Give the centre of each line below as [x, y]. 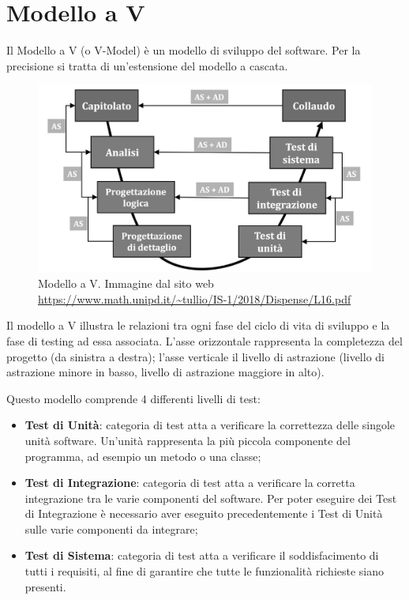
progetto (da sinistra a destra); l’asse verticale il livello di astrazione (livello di [195, 356]
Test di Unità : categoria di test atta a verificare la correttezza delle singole [210, 425]
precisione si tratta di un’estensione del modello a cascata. [147, 65]
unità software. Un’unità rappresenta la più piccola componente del [188, 440]
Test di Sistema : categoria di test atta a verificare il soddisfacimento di [202, 555]
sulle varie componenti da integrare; [111, 528]
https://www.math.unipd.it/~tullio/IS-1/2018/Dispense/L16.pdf [195, 298]
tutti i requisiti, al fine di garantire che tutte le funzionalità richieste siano [204, 571]
